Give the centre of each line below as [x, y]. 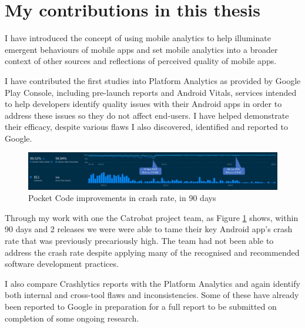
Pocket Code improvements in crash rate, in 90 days [122, 198]
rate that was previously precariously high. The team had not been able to [139, 240]
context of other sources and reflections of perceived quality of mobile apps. [141, 61]
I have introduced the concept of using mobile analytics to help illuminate [138, 38]
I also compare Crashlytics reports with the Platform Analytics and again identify [152, 283]
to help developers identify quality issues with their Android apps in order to [143, 104]
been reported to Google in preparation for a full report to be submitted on [141, 306]
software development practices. [62, 264]
